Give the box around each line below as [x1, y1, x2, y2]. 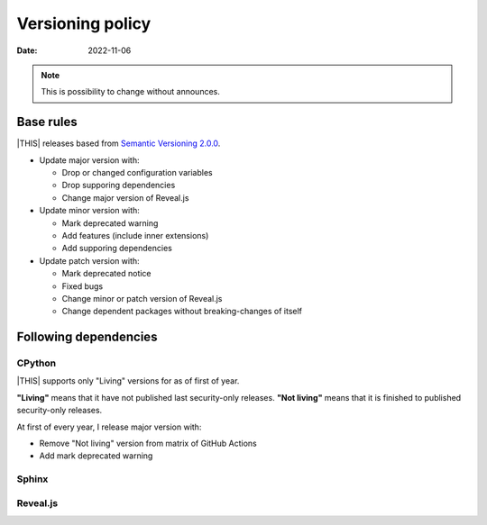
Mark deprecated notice [61, 268, 152, 279]
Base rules [16, 114, 78, 130]
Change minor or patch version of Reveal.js [61, 293, 223, 303]
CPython [16, 357, 57, 369]
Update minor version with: [39, 205, 140, 216]
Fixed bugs [61, 280, 104, 292]
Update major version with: [39, 154, 140, 166]
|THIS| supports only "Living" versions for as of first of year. [16, 376, 240, 386]
